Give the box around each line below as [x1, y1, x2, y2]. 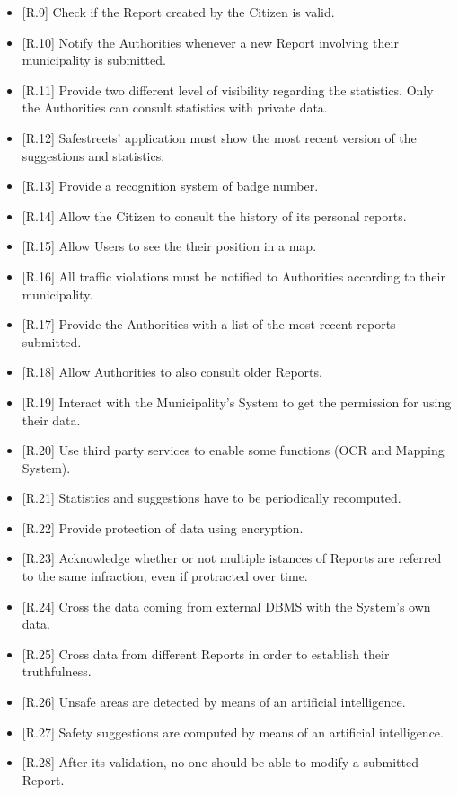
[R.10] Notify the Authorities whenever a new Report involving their [22, 32, 399, 51]
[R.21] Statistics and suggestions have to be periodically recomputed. [22, 488, 401, 507]
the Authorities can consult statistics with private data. [22, 98, 328, 117]
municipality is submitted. [22, 50, 166, 69]
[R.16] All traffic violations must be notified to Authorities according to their [22, 266, 445, 285]
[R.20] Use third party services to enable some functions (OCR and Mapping [22, 441, 445, 460]
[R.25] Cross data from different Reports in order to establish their [22, 644, 390, 663]
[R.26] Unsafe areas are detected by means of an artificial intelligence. [22, 692, 406, 711]
